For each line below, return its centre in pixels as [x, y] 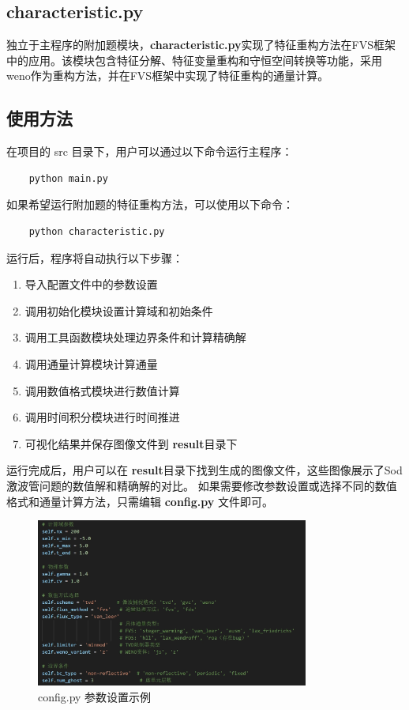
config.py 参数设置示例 [95, 696]
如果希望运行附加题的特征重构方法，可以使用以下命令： [150, 204]
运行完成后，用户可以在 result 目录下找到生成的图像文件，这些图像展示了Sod [204, 470]
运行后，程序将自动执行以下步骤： [95, 257]
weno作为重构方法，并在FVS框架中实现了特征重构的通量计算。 [168, 76]
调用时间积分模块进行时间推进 [102, 417]
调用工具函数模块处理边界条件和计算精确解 [135, 337]
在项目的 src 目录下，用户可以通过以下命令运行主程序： [150, 151]
